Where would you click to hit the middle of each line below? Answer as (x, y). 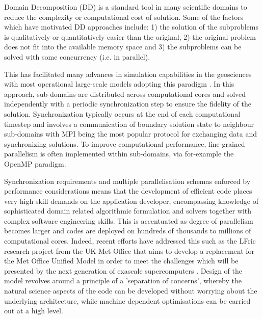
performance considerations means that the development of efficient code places (128, 191)
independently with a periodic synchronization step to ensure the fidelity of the (128, 104)
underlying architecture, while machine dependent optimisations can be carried (127, 300)
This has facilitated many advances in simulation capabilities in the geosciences (128, 74)
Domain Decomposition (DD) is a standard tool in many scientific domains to (126, 7)
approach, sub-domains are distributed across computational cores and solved (125, 94)
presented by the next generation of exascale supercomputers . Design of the (123, 270)
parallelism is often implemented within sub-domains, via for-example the (119, 154)
